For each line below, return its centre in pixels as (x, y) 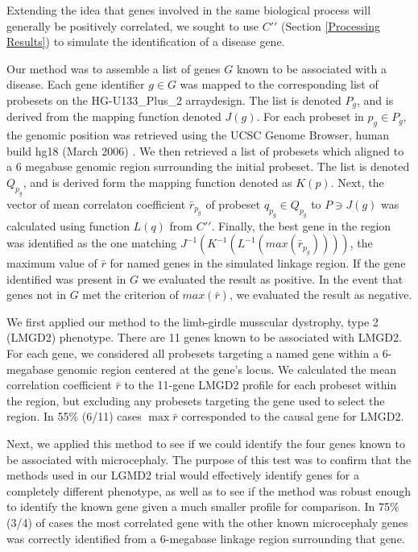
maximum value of (52, 263)
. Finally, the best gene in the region (301, 225)
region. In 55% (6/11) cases (74, 416)
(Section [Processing (331, 25)
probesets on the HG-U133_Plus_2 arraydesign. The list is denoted (174, 100)
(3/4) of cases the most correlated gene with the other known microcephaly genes (207, 522)
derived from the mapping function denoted (114, 116)
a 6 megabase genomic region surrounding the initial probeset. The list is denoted (208, 166)
